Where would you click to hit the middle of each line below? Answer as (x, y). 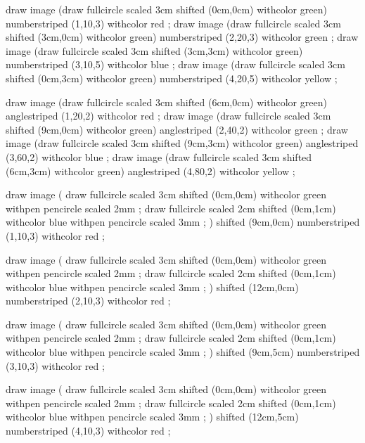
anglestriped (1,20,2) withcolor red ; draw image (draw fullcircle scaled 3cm (168, 116)
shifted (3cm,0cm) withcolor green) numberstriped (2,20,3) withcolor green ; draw (182, 37)
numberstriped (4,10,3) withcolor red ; (88, 431)
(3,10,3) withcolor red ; (55, 365)
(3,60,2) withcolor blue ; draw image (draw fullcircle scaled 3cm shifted (159, 156)
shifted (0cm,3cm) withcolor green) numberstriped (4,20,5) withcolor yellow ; (172, 78)
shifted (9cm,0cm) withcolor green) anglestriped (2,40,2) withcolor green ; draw (177, 129)
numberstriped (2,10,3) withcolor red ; (88, 301)
